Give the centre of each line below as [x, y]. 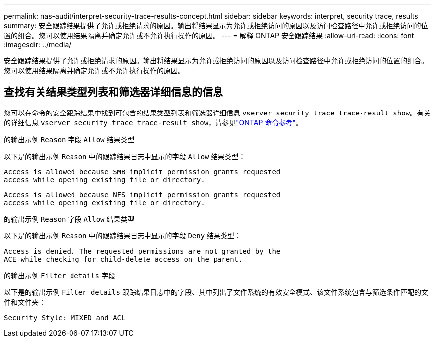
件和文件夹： [25, 302]
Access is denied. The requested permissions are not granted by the [142, 251]
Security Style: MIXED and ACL [65, 317]
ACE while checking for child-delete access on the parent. [123, 259]
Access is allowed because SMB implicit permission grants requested [142, 172]
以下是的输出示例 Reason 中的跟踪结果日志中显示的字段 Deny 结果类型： [123, 235]
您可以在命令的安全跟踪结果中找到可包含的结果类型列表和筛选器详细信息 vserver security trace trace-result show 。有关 [217, 113]
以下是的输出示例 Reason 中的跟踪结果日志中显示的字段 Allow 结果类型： [125, 156]
